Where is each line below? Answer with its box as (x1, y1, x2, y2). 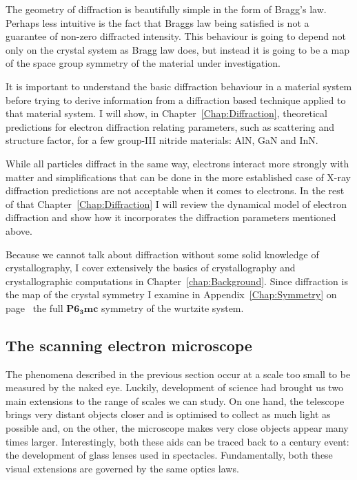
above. (6, 223, 32, 238)
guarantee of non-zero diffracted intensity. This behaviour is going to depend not (6, 29, 346, 43)
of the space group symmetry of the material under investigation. (6, 56, 280, 70)
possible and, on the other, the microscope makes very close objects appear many (6, 421, 349, 435)
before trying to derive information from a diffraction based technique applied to (6, 92, 346, 107)
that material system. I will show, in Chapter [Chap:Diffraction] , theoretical (6, 106, 327, 121)
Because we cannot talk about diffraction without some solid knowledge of (6, 247, 319, 261)
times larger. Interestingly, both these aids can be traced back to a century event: (6, 434, 349, 448)
